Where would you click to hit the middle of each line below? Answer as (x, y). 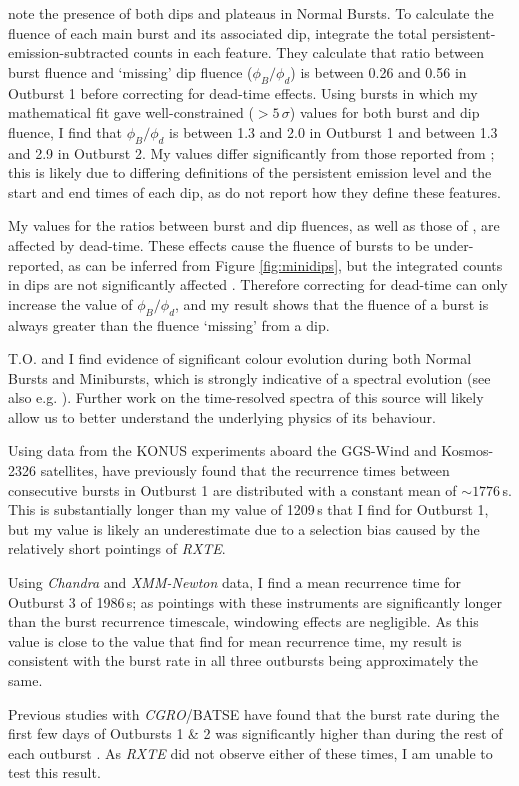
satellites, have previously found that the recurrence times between (245, 470)
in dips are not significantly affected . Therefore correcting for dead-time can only (258, 284)
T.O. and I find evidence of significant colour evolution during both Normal (240, 358)
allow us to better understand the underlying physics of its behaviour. (222, 416)
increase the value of (70, 303)
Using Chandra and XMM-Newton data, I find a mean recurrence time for (234, 582)
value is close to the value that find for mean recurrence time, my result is (235, 640)
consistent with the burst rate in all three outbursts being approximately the (243, 660)
